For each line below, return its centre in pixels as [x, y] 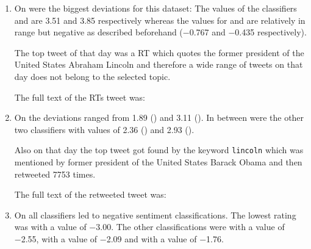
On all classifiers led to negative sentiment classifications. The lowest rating [155, 215]
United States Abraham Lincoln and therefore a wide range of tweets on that [159, 64]
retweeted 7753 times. [55, 174]
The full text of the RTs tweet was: [80, 97]
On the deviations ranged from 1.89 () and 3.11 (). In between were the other [159, 117]
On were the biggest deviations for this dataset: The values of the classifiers [155, 8]
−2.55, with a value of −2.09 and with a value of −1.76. [119, 238]
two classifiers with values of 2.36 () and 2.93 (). [104, 129]
